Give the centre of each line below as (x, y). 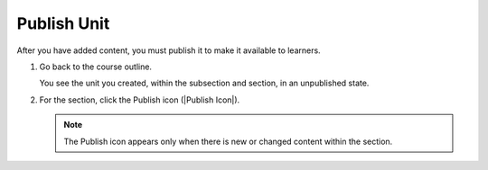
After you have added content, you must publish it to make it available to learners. (169, 50)
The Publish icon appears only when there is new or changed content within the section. (228, 141)
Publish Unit (63, 23)
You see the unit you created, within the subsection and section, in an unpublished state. (204, 83)
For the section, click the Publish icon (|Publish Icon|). (140, 100)
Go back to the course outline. (96, 67)
